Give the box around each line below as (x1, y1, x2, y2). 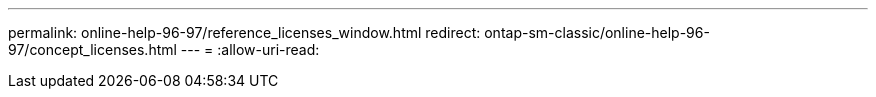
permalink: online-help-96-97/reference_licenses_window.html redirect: (8, 24, 481, 41)
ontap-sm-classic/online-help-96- (484, 24, 710, 41)
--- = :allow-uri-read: (180, 41, 320, 58)
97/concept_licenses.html (8, 41, 177, 58)
